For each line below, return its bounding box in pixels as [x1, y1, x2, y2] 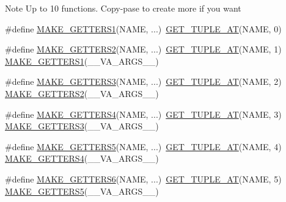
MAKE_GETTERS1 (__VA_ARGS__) [5, 54, 159, 67]
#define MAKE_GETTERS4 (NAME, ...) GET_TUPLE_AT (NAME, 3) [5, 107, 282, 120]
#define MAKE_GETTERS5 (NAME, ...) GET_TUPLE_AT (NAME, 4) [5, 140, 282, 153]
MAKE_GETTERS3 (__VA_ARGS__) [5, 120, 159, 132]
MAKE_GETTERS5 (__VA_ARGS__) [5, 184, 159, 197]
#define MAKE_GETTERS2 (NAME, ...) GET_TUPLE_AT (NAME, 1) [5, 43, 282, 56]
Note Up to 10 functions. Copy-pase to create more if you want [5, 2, 241, 14]
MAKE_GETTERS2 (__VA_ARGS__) [5, 87, 159, 99]
